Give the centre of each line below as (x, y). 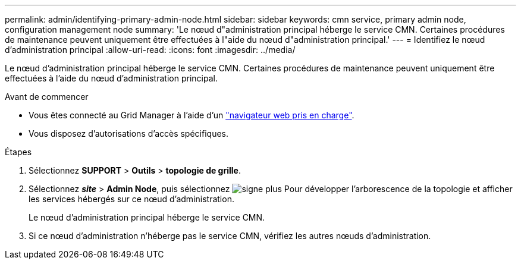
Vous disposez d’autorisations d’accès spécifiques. (128, 133)
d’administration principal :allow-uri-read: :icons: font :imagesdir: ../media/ (150, 50)
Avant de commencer (47, 97)
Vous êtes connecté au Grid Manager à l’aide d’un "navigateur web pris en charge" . (192, 115)
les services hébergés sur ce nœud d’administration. (131, 199)
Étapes (18, 152)
